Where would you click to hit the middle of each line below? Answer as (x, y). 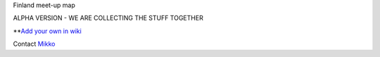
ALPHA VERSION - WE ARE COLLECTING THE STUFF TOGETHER (108, 18)
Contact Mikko (34, 44)
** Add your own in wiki (47, 31)
